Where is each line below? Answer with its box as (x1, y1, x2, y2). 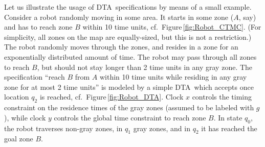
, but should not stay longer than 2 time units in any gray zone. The (37, 61, 253, 72)
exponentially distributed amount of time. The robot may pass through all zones (4, 51, 257, 62)
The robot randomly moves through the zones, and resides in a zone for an (4, 41, 238, 52)
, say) (238, 11, 256, 22)
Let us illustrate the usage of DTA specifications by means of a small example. (4, 2, 252, 12)
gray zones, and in (133, 122, 190, 133)
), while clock (4, 112, 46, 122)
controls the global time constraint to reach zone (54, 112, 206, 122)
